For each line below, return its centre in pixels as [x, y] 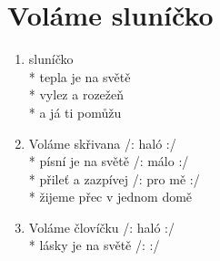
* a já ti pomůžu [75, 112]
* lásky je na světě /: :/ [94, 245]
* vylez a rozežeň [76, 94]
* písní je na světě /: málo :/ [109, 161]
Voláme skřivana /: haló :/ [102, 143]
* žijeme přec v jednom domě [110, 197]
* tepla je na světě [80, 76]
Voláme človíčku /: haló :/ [102, 227]
